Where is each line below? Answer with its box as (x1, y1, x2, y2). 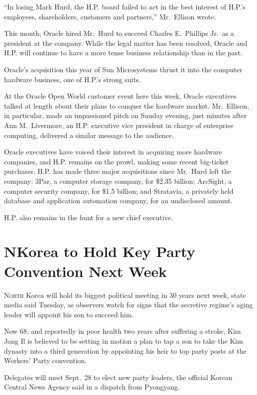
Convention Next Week (4, 261, 167, 281)
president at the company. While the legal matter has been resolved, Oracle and (4, 37, 248, 48)
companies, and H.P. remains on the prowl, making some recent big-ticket (4, 156, 229, 166)
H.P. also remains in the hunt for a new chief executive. (4, 212, 173, 222)
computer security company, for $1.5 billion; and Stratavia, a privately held (4, 185, 234, 196)
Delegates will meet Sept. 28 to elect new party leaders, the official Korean (4, 372, 233, 382)
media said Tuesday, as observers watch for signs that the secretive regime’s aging (4, 299, 253, 310)
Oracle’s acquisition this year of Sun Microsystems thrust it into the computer (4, 64, 243, 74)
